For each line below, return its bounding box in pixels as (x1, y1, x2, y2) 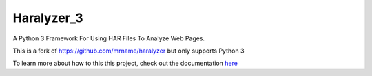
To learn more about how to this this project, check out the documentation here (12, 59, 238, 68)
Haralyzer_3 (12, 10, 83, 25)
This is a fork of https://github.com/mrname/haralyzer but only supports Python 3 (12, 47, 245, 55)
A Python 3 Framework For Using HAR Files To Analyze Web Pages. (12, 34, 205, 42)
